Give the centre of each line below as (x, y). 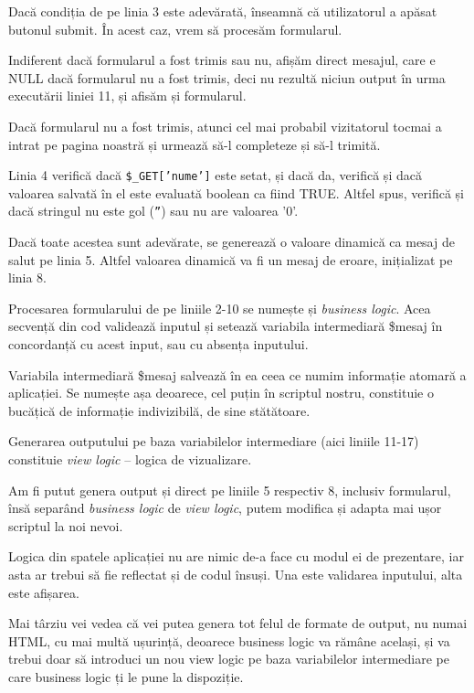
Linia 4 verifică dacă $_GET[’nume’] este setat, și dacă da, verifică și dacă (215, 175)
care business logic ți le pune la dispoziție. (126, 676)
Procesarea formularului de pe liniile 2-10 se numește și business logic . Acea (220, 308)
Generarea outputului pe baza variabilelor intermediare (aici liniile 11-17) (214, 441)
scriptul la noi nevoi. (66, 525)
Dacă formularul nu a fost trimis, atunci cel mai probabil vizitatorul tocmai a (225, 126)
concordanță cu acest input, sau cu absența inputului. (158, 344)
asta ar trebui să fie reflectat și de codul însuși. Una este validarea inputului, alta (236, 574)
